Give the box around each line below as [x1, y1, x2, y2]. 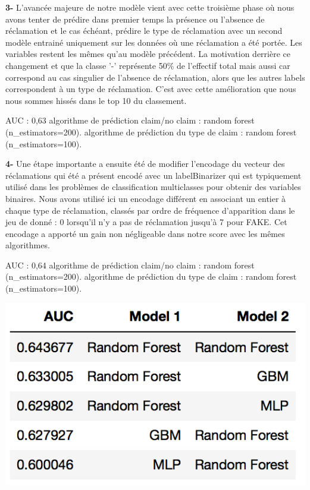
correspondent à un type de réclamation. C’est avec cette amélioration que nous [5, 83, 296, 95]
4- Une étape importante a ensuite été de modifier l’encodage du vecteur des [5, 157, 285, 170]
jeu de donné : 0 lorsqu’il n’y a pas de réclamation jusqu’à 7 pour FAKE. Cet [5, 216, 287, 228]
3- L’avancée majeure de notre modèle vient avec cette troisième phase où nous [5, 1, 295, 13]
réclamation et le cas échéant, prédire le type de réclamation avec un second [5, 24, 283, 37]
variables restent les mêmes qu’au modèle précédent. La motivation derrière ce [5, 48, 290, 60]
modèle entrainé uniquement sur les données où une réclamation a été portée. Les [5, 36, 302, 48]
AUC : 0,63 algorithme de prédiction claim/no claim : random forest [5, 114, 255, 127]
